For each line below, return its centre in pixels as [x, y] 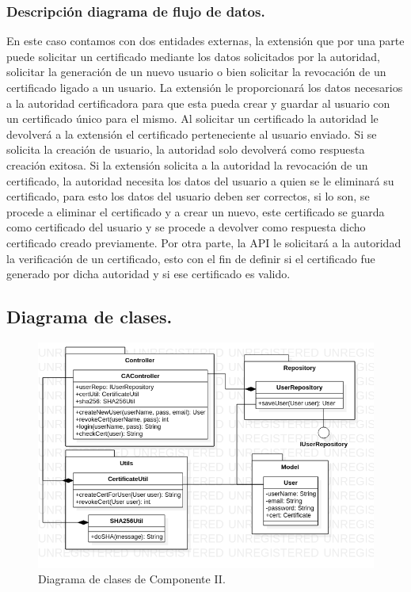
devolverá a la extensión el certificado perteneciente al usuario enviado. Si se [192, 134]
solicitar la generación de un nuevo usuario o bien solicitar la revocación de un [196, 72]
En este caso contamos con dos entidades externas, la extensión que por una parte [205, 41]
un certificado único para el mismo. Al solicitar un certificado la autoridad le [192, 118]
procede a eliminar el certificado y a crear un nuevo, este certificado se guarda [196, 211]
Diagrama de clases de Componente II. [132, 579]
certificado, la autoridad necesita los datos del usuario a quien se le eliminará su [200, 180]
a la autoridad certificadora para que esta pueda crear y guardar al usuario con [198, 103]
